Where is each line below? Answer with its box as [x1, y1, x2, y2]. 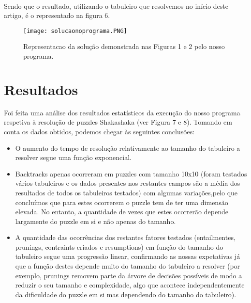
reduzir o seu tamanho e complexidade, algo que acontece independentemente [15, 280, 245, 290]
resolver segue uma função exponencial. [15, 152, 132, 162]
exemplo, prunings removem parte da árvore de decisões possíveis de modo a [15, 270, 242, 280]
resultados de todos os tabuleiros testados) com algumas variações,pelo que [15, 187, 238, 197]
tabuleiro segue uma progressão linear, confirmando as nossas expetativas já [15, 251, 240, 261]
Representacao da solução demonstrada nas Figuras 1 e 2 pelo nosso [23, 41, 225, 51]
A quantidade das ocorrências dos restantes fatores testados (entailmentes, [15, 232, 236, 242]
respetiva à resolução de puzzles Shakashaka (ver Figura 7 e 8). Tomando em [4, 117, 232, 127]
